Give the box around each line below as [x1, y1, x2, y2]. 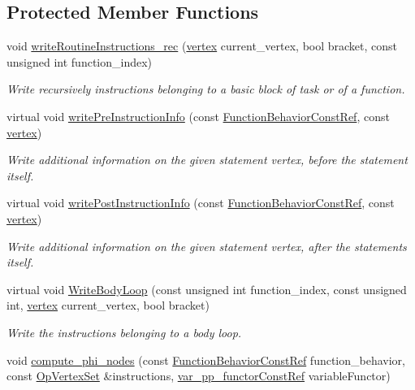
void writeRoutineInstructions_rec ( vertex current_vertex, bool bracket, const [6, 37, 398, 54]
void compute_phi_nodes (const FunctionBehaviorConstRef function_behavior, [6, 351, 405, 368]
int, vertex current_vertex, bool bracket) [6, 297, 210, 314]
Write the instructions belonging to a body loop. [6, 323, 242, 340]
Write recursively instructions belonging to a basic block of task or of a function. [6, 80, 405, 97]
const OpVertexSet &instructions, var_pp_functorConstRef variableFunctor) [6, 367, 391, 384]
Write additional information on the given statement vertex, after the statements [6, 237, 407, 254]
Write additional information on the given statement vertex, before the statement [6, 151, 408, 168]
